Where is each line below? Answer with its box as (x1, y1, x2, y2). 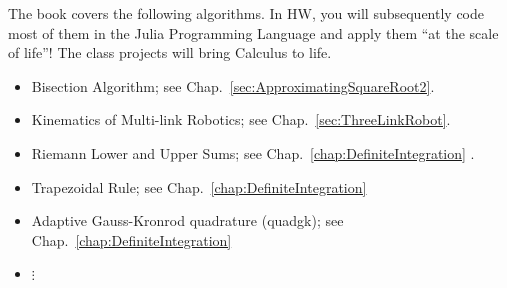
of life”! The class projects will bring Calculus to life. (8, 42, 332, 63)
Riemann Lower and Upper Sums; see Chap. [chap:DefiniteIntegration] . (31, 142, 475, 163)
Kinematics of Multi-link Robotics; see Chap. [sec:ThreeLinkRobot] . (31, 109, 451, 130)
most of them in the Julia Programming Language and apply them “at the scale (8, 22, 499, 43)
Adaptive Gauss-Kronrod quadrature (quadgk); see (31, 210, 344, 231)
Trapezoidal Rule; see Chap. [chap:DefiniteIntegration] (31, 176, 367, 197)
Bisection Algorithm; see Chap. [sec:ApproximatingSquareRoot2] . (31, 75, 435, 96)
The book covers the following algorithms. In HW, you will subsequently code (8, 3, 484, 23)
